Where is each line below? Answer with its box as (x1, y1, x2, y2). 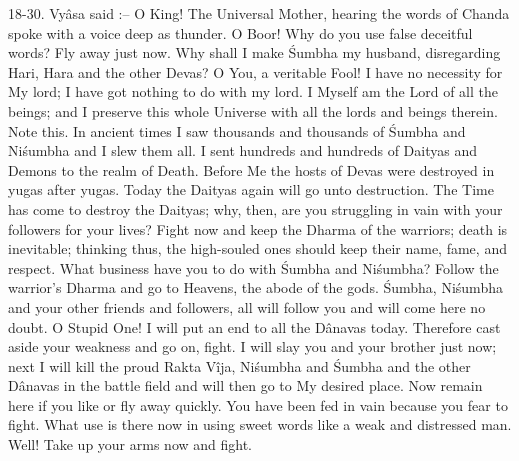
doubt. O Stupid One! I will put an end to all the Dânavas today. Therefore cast (8, 316, 501, 337)
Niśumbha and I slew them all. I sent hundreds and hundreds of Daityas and (8, 140, 477, 161)
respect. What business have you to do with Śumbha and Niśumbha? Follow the (8, 257, 499, 278)
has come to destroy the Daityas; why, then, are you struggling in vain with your (8, 198, 503, 219)
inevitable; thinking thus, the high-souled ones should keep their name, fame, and (8, 238, 507, 259)
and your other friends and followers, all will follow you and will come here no (8, 296, 486, 317)
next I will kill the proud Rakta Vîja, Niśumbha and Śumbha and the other (8, 355, 471, 376)
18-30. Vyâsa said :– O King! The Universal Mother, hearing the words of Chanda (8, 3, 510, 23)
